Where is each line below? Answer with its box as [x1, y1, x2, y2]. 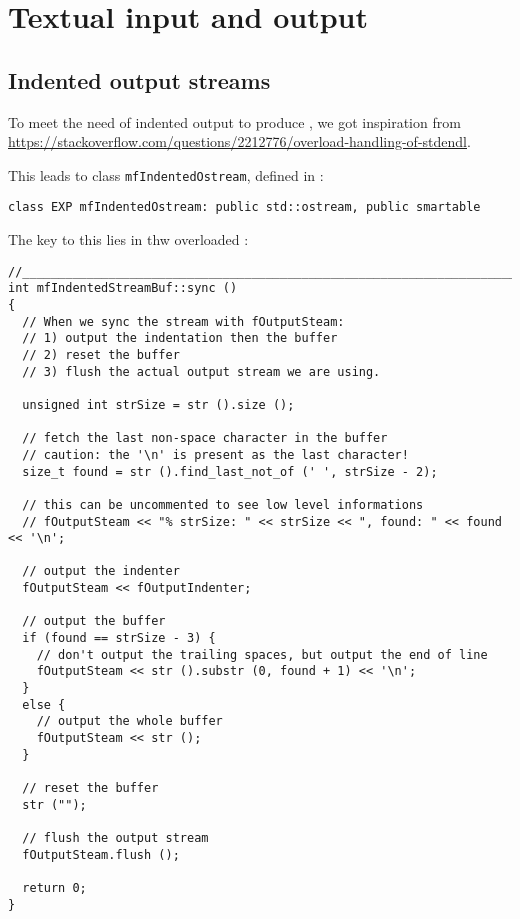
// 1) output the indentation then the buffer [22, 331, 338, 346]
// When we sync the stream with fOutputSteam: [22, 314, 345, 329]
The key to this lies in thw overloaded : [8, 229, 249, 250]
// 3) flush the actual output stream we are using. [22, 364, 381, 379]
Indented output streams [8, 64, 271, 95]
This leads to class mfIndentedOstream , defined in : [8, 164, 324, 185]
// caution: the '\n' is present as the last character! [22, 447, 409, 462]
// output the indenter [22, 564, 180, 579]
